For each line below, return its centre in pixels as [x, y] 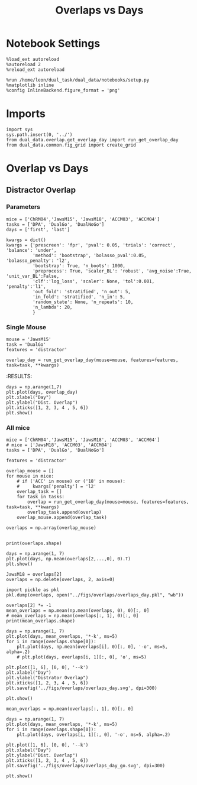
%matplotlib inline [30, 85]
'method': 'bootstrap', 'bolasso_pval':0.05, [89, 255]
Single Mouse [26, 327]
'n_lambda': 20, [52, 307]
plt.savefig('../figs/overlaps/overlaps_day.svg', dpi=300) [82, 688]
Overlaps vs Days [99, 10]
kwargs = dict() [26, 240]
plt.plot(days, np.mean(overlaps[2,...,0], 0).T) [69, 559]
